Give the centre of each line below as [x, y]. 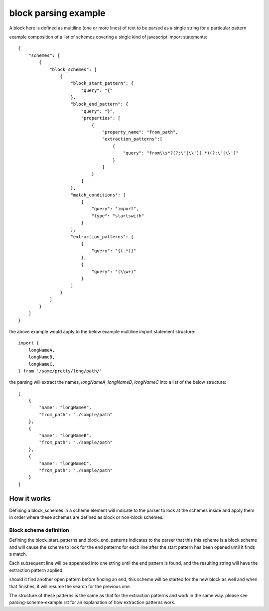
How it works [30, 498]
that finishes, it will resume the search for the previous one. [70, 586]
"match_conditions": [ [98, 195]
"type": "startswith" [118, 216]
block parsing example [57, 13]
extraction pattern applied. [37, 570]
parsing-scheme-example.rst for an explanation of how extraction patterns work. [92, 603]
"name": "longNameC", [66, 463]
